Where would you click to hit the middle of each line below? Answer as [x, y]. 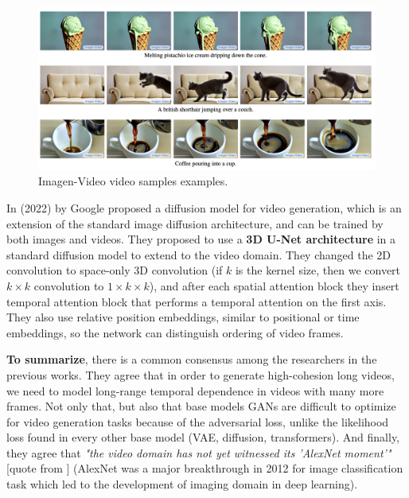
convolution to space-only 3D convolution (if [115, 270]
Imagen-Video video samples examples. [133, 181]
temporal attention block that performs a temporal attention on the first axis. [197, 301]
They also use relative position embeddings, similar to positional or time [183, 317]
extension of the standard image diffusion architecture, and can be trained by [195, 223]
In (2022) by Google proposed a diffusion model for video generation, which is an [204, 207]
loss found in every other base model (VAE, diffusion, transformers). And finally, [203, 437]
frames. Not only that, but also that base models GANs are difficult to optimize [201, 406]
